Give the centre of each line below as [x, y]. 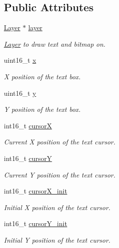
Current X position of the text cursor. [60, 142]
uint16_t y [20, 93]
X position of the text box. [42, 76]
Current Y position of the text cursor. [60, 174]
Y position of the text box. [42, 109]
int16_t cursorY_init [36, 223]
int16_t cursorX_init [36, 191]
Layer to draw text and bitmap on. [55, 44]
